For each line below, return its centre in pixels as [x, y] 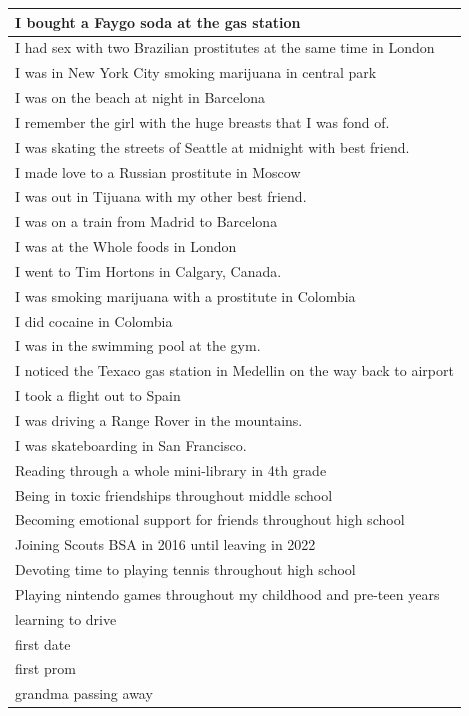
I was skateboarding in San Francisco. [131, 444]
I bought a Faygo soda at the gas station [158, 21]
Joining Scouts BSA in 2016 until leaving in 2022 [165, 544]
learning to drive [66, 618]
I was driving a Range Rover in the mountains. [159, 420]
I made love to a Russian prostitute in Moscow [158, 171]
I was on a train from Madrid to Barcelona [146, 221]
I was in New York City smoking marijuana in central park [196, 72]
